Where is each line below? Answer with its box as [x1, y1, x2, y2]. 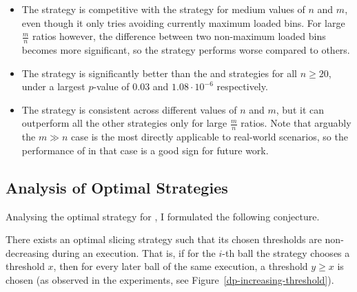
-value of [93, 79, 130, 94]
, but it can [276, 102, 325, 116]
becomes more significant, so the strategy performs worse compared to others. [21, 43, 350, 57]
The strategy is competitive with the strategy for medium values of [21, 2, 305, 16]
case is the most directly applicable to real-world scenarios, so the [71, 129, 348, 144]
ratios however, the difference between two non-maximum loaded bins [32, 29, 326, 43]
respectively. [216, 79, 268, 94]
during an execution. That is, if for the [52, 245, 216, 260]
